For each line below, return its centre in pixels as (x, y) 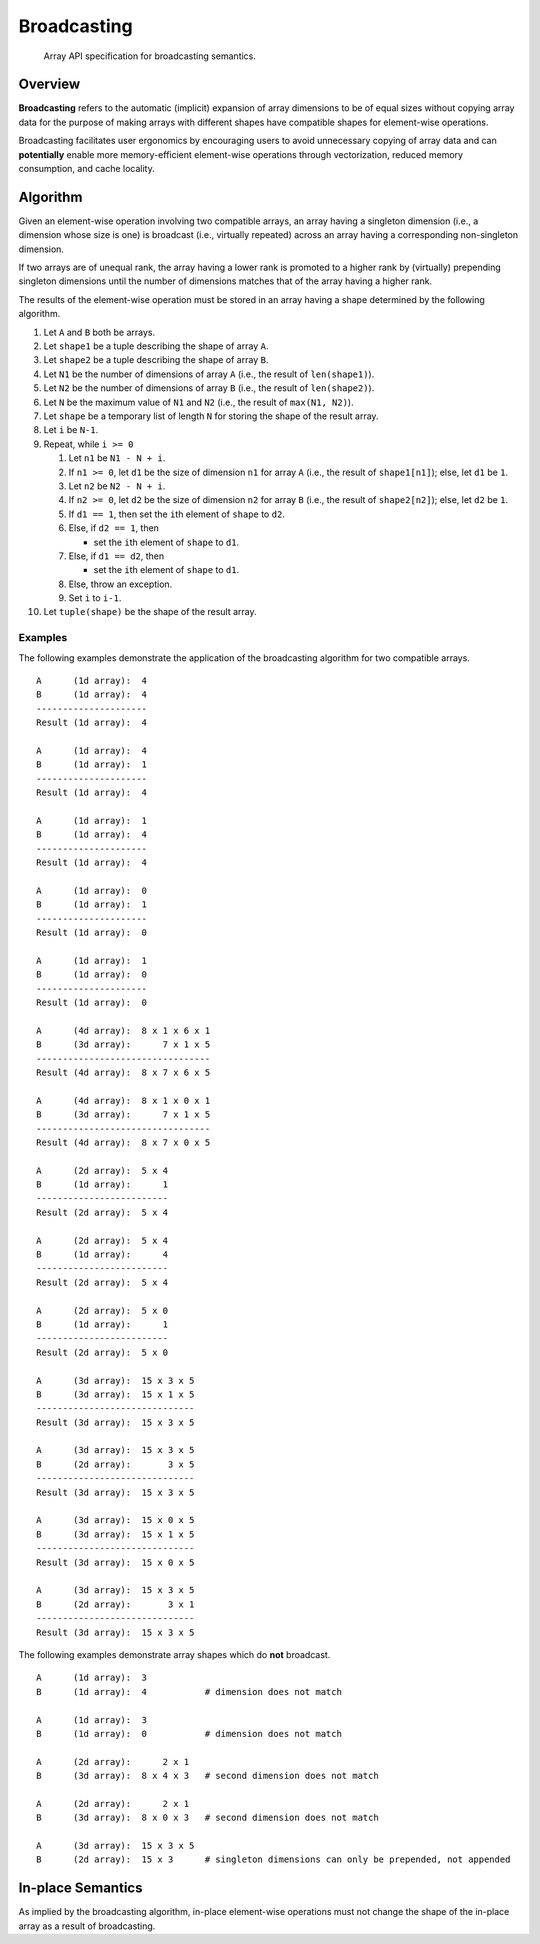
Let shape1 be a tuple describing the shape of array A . (156, 346)
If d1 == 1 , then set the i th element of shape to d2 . (176, 514)
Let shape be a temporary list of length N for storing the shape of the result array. (211, 416)
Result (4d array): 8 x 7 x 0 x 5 (123, 1142)
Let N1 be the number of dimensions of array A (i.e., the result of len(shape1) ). (209, 374)
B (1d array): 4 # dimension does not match (189, 1691)
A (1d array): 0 (92, 890)
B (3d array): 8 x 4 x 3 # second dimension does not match (207, 1776)
